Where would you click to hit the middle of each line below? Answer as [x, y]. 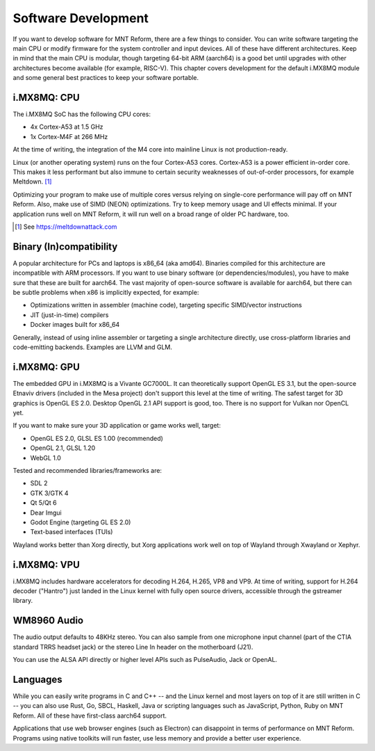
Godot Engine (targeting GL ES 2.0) [81, 522]
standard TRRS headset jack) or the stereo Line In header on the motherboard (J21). [133, 647]
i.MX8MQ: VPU [46, 564]
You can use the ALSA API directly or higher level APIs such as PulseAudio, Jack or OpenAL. [145, 660]
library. [23, 601]
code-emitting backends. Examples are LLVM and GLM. [93, 347]
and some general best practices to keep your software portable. [106, 78]
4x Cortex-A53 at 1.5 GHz [67, 127]
